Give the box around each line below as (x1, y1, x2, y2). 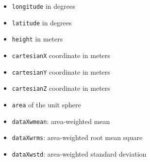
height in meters (12, 34, 63, 44)
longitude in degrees (12, 1, 75, 11)
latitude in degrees (12, 17, 72, 27)
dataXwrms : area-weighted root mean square (12, 132, 143, 142)
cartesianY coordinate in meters (12, 66, 110, 77)
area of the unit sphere (12, 99, 81, 109)
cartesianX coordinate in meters (12, 50, 110, 60)
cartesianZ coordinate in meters (12, 83, 110, 93)
